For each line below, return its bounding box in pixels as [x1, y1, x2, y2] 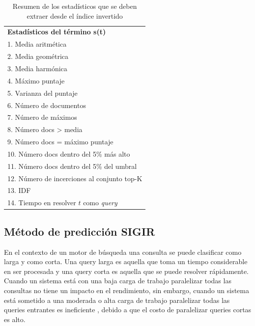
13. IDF [7, 185, 31, 195]
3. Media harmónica [7, 63, 67, 73]
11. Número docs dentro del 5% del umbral [7, 161, 137, 171]
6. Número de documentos [7, 100, 86, 110]
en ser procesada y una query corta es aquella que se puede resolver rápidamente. [4, 266, 249, 276]
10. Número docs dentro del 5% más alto [7, 148, 130, 159]
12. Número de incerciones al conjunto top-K [7, 173, 142, 183]
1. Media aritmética [7, 39, 67, 49]
